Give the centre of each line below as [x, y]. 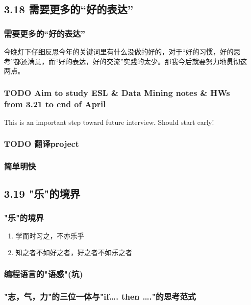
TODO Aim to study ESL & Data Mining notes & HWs [117, 92]
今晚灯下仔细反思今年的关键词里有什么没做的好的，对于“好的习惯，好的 [119, 51]
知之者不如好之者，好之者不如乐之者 [74, 252]
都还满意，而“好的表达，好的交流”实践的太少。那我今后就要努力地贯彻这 [130, 61]
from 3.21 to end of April [55, 104]
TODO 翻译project [41, 144]
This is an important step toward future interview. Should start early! [109, 122]
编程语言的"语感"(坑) [44, 274]
